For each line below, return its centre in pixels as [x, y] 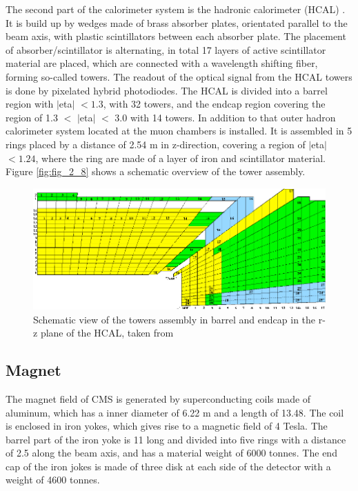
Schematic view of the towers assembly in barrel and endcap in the [175, 319]
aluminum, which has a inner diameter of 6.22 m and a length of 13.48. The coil [175, 412]
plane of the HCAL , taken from [107, 333]
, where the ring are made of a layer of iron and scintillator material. [180, 158]
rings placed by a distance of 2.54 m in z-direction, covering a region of [156, 144]
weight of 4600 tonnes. [53, 480]
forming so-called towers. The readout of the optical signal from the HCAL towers [179, 76]
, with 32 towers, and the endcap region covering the [214, 104]
